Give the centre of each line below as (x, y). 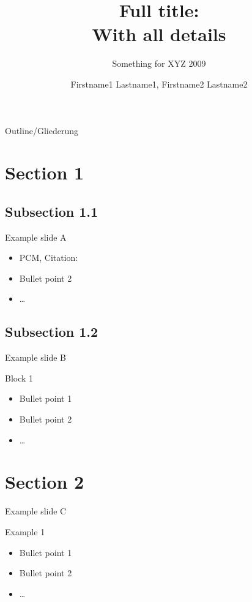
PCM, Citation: (49, 258)
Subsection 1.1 (52, 211)
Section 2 (45, 482)
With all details (159, 34)
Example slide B (36, 357)
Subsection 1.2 (52, 332)
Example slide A (36, 237)
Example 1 (25, 531)
